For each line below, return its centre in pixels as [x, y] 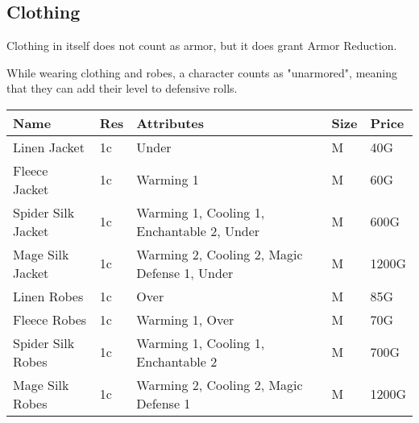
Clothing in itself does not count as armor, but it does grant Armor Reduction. [202, 46]
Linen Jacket [49, 147]
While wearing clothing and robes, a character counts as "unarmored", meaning [202, 72]
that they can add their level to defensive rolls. [122, 88]
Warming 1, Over [185, 319]
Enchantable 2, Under [198, 230]
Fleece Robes [50, 319]
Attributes [170, 122]
